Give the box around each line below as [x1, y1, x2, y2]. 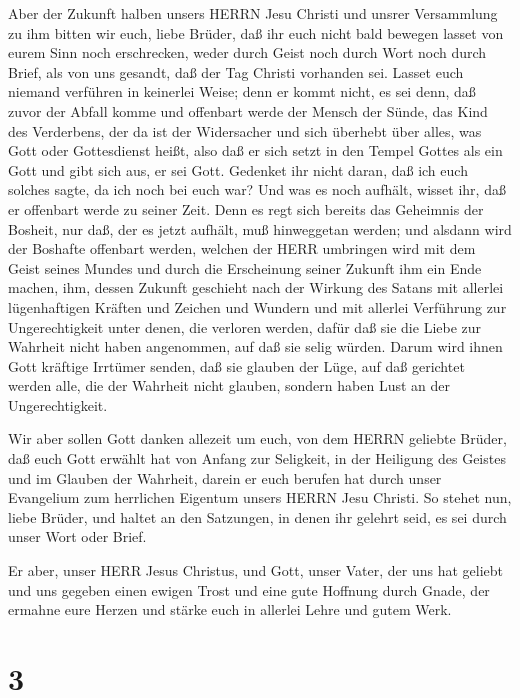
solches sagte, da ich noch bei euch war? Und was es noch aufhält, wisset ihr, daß [8, 179, 506, 200]
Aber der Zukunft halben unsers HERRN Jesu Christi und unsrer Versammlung [8, 3, 498, 23]
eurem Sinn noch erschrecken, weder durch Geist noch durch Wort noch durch [8, 42, 487, 63]
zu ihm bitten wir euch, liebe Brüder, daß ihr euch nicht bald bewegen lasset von [8, 22, 504, 43]
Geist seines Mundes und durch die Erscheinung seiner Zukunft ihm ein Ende [8, 257, 482, 278]
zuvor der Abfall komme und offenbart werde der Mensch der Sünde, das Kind [8, 100, 488, 121]
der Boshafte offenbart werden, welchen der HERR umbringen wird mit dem [8, 238, 476, 259]
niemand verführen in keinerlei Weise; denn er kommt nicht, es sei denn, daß [8, 81, 476, 102]
